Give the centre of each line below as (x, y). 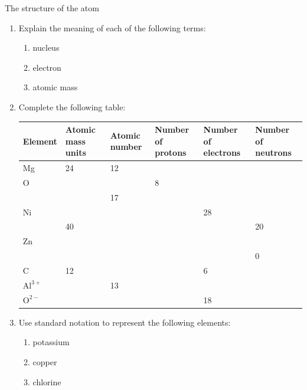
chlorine (47, 381)
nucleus (46, 47)
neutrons (273, 153)
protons (171, 153)
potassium (51, 342)
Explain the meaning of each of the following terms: (112, 27)
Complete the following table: (72, 106)
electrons (222, 153)
